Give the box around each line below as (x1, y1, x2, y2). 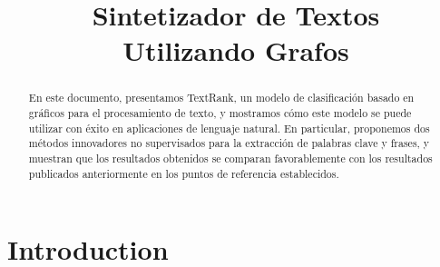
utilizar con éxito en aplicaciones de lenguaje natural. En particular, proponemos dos (28, 120, 430, 135)
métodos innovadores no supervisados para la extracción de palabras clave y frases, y (28, 135, 430, 151)
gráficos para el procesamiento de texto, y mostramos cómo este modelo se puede (28, 105, 412, 121)
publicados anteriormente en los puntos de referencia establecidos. (28, 165, 339, 181)
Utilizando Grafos (122, 32, 349, 69)
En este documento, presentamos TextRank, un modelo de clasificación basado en (28, 90, 415, 105)
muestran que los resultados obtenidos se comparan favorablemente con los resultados (28, 150, 433, 165)
